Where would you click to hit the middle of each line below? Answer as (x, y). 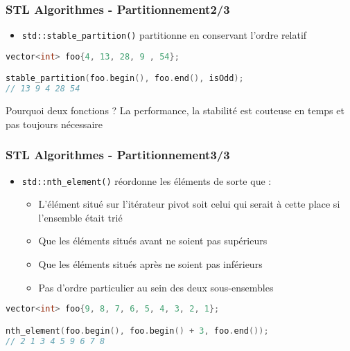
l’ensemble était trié (80, 217)
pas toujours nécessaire (54, 124)
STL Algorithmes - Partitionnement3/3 (118, 155)
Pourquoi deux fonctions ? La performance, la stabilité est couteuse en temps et (175, 110)
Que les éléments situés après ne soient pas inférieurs (150, 264)
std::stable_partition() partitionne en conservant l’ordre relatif (164, 35)
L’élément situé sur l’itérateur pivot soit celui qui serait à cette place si (189, 204)
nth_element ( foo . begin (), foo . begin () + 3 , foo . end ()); (137, 331)
